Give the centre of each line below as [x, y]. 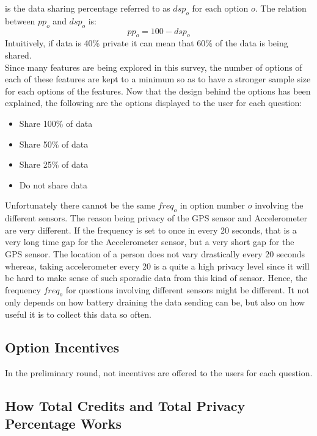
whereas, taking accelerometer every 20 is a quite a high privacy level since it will [157, 266]
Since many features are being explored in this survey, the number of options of [154, 67]
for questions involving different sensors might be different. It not [188, 289]
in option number [213, 205]
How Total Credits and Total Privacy [125, 405]
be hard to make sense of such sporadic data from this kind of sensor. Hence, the [156, 278]
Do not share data [53, 184]
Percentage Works [63, 423]
